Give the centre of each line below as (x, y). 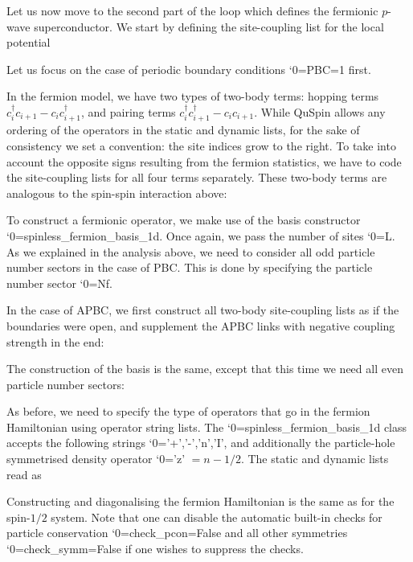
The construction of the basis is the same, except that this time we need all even (205, 369)
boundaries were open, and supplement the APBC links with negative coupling (201, 325)
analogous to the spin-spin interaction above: (117, 193)
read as (24, 474)
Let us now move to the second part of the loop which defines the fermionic (192, 10)
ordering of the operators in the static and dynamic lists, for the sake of (183, 130)
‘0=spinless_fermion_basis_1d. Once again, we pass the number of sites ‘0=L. (201, 235)
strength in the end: (55, 341)
